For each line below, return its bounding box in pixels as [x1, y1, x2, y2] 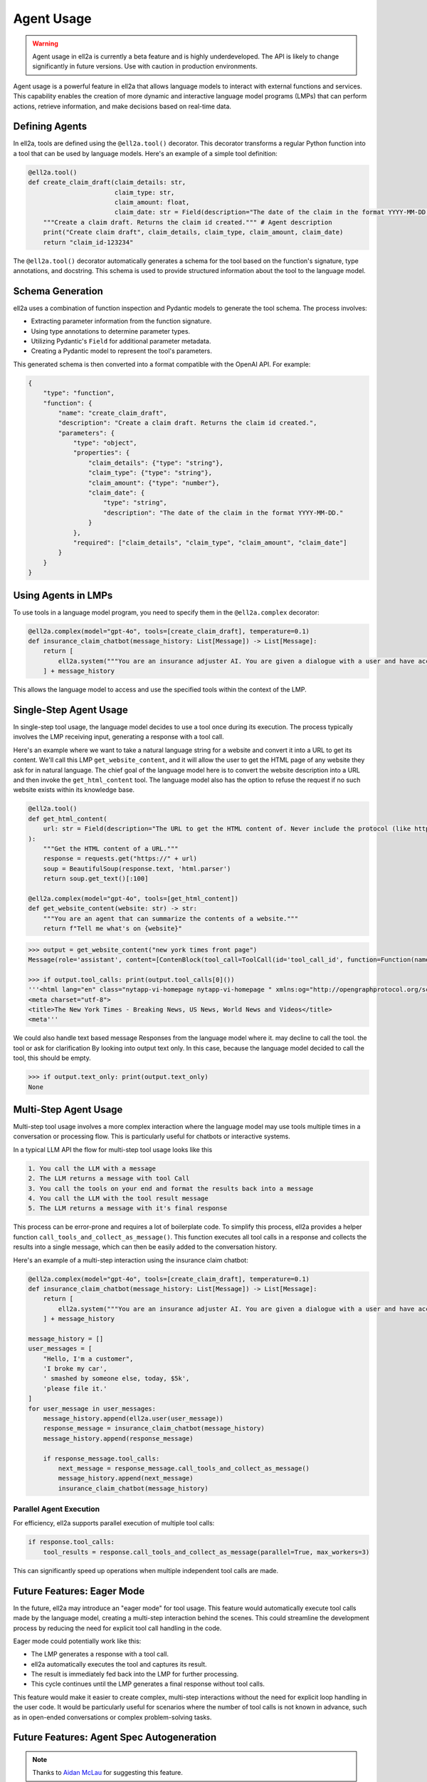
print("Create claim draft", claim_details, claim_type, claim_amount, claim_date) [43, 228, 344, 237]
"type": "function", [43, 389, 115, 397]
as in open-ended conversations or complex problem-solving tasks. [13, 1713, 212, 1721]
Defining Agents [13, 120, 88, 133]
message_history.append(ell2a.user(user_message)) [43, 1415, 223, 1422]
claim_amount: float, [114, 198, 190, 206]
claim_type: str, [114, 188, 175, 196]
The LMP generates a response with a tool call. [31, 1650, 169, 1659]
